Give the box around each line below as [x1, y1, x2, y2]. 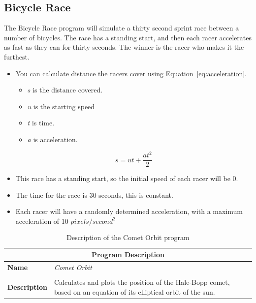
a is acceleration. [27, 134, 78, 144]
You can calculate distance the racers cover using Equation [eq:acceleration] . [15, 68, 247, 78]
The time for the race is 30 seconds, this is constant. [15, 189, 173, 200]
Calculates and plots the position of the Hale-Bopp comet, [54, 277, 230, 287]
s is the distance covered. [27, 85, 103, 95]
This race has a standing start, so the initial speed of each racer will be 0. [15, 173, 238, 183]
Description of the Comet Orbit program [66, 232, 190, 242]
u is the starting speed [27, 101, 95, 111]
